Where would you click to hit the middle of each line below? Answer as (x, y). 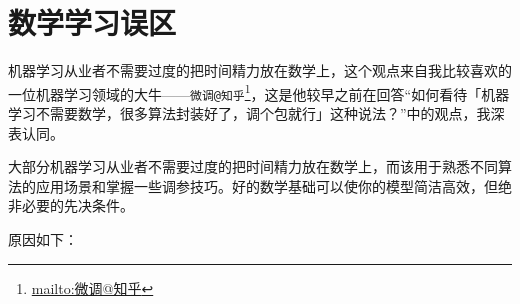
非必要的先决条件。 (71, 205)
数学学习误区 (92, 22)
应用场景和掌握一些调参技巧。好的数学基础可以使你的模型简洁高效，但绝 (273, 185)
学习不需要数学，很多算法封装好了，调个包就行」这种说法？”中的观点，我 (249, 113)
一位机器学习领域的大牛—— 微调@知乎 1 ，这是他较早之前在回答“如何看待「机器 (259, 92)
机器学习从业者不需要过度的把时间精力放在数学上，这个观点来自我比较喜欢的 (260, 70)
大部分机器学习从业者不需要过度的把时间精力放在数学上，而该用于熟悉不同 (253, 166)
